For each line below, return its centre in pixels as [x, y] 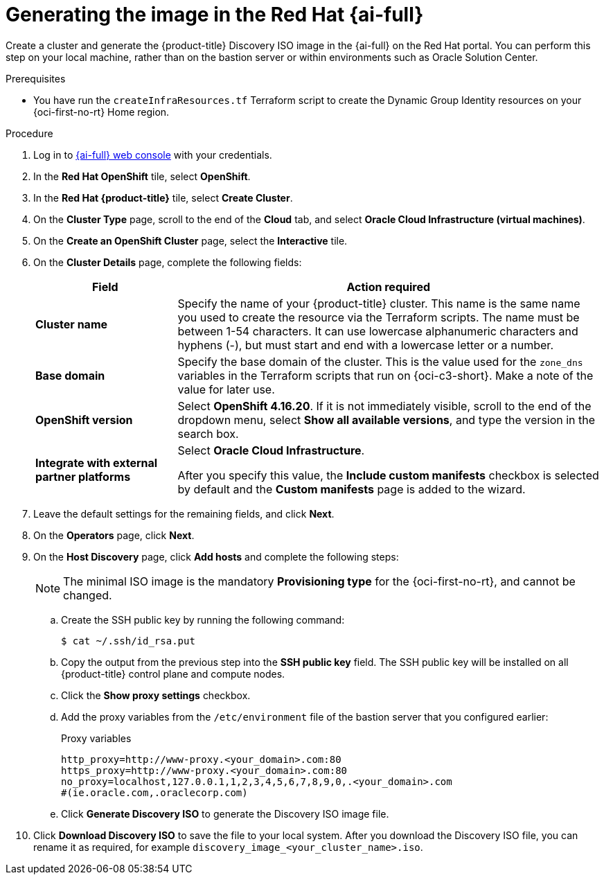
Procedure [29, 133]
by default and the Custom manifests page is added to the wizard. [352, 489]
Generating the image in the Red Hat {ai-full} [215, 15]
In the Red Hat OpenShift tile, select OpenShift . [142, 176]
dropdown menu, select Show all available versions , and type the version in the [387, 420]
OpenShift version [84, 420]
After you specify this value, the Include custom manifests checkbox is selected [388, 475]
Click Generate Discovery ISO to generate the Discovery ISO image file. [225, 813]
